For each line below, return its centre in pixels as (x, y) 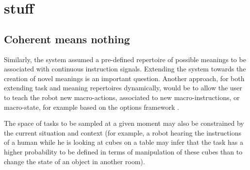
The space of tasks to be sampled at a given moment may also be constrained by (124, 123)
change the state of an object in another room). (75, 161)
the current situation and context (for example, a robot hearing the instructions (123, 132)
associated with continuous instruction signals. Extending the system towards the (125, 69)
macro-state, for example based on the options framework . (92, 107)
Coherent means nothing (67, 39)
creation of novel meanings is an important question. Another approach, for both (124, 78)
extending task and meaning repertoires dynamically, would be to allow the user (123, 88)
